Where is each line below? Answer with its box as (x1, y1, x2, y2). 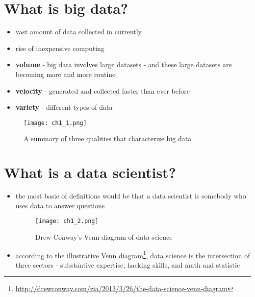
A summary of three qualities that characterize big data (24, 133, 192, 144)
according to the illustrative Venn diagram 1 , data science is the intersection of (15, 248, 250, 260)
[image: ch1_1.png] (24, 119, 87, 126)
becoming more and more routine (15, 69, 116, 79)
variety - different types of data (15, 102, 113, 112)
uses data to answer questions (15, 200, 105, 210)
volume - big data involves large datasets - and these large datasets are (15, 59, 232, 70)
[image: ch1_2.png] (35, 218, 99, 225)
